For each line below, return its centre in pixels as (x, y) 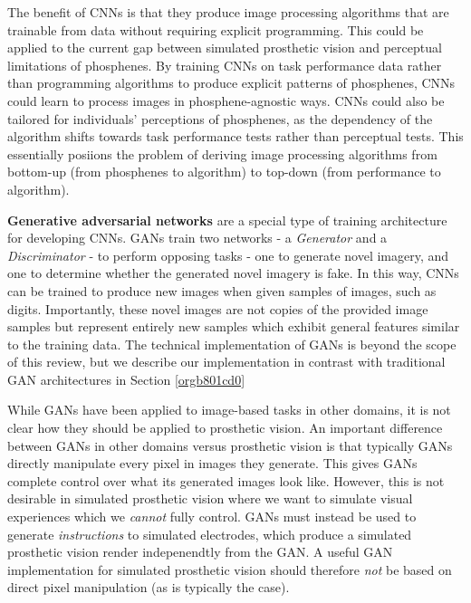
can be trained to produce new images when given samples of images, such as (222, 290)
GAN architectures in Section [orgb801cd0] (126, 379)
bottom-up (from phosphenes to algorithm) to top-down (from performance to (224, 172)
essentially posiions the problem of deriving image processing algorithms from (222, 153)
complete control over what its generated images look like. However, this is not (226, 480)
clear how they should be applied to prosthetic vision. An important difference (225, 428)
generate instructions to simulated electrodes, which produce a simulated (210, 534)
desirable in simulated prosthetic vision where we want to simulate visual (210, 498)
